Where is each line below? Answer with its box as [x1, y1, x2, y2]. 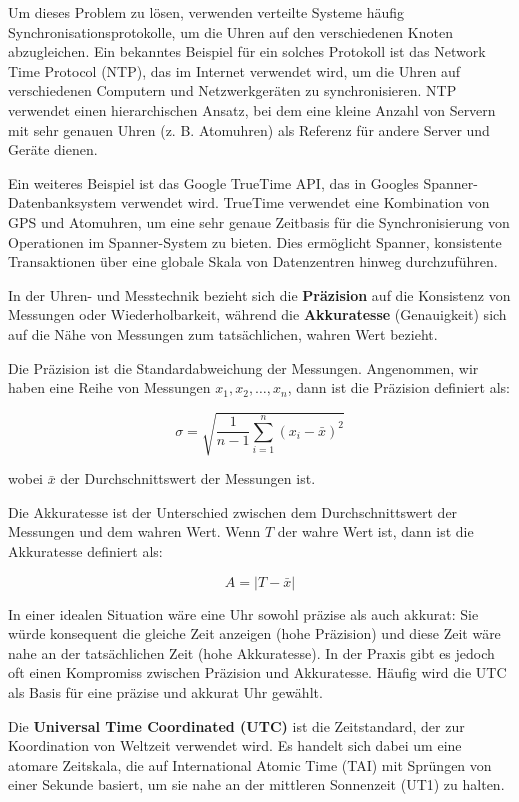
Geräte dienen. [8, 139, 98, 160]
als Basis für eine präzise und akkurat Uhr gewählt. [8, 681, 323, 702]
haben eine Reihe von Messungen [8, 377, 211, 398]
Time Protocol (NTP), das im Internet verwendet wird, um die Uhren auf [8, 60, 461, 81]
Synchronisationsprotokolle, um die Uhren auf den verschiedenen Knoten [8, 21, 453, 42]
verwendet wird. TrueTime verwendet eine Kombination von [121, 192, 490, 213]
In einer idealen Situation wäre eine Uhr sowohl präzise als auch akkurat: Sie [8, 603, 479, 624]
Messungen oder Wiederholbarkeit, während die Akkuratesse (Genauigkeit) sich [8, 304, 507, 325]
